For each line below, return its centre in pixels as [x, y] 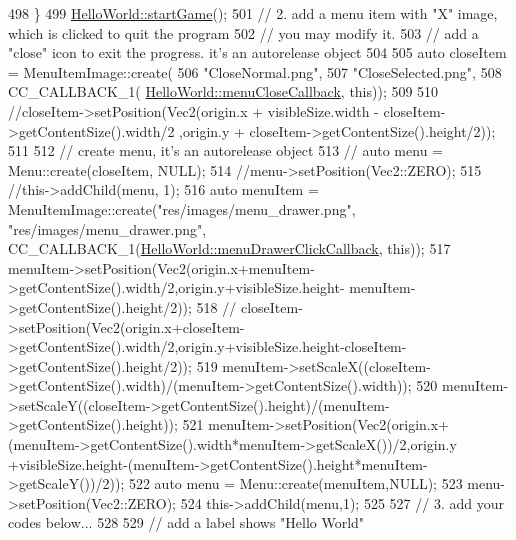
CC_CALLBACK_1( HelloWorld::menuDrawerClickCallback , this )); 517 [229, 248]
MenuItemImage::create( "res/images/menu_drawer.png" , [182, 208]
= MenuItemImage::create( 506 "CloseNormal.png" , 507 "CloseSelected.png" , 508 [255, 71]
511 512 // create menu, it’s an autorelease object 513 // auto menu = [225, 150]
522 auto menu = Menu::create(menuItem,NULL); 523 [295, 483]
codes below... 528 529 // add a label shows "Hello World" [186, 522]
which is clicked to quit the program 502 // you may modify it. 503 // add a [243, 32]
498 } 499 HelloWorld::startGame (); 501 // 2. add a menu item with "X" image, [253, 13]
